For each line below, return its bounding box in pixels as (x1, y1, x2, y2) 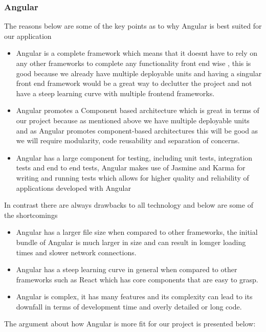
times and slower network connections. (16, 247, 137, 257)
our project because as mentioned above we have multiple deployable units (16, 115, 250, 125)
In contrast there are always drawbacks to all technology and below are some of (4, 200, 253, 210)
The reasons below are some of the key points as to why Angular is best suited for (4, 20, 262, 31)
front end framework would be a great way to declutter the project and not (16, 78, 252, 88)
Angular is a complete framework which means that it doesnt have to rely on (16, 48, 258, 58)
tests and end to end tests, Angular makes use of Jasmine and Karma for (16, 162, 246, 173)
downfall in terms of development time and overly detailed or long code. (16, 301, 242, 312)
